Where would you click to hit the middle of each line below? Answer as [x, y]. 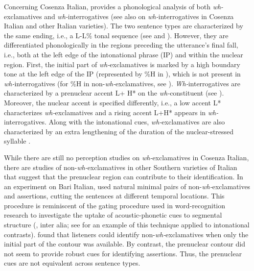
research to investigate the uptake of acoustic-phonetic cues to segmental [113, 215]
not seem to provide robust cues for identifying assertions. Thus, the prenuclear [123, 253]
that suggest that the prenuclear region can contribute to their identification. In [124, 177]
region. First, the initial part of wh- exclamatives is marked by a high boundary [122, 64]
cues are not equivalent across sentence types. [72, 263]
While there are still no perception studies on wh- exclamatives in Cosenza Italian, [127, 157]
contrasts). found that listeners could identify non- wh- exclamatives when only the [126, 234]
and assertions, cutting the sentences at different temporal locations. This [114, 196]
